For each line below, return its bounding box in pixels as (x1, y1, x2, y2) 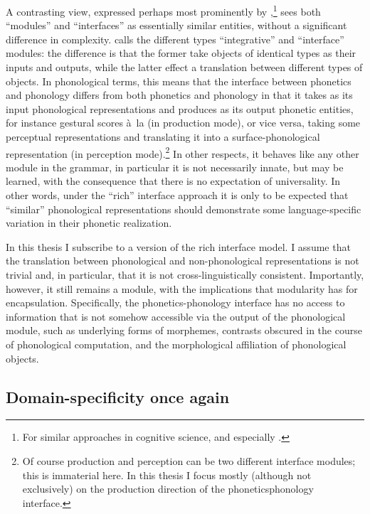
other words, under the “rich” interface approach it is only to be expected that (6, 188, 349, 203)
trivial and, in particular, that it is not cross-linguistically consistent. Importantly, (6, 267, 364, 282)
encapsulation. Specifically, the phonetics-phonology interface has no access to (6, 295, 345, 310)
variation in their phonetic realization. (6, 215, 172, 230)
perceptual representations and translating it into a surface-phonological (6, 129, 320, 144)
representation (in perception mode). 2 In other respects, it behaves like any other (6, 144, 359, 161)
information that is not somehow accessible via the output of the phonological (6, 309, 346, 323)
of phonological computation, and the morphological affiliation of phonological (6, 336, 347, 351)
